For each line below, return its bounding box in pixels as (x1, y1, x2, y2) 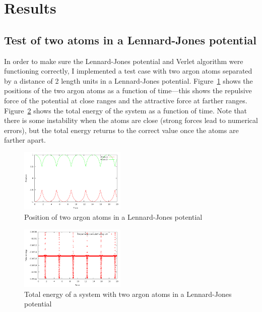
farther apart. (4, 135, 46, 145)
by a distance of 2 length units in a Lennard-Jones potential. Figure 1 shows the (4, 75, 253, 86)
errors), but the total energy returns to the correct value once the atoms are (4, 124, 239, 135)
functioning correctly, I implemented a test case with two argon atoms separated (4, 66, 252, 76)
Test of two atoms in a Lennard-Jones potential (4, 32, 256, 47)
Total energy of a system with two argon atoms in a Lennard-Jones (24, 288, 232, 299)
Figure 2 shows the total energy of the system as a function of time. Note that (4, 105, 247, 115)
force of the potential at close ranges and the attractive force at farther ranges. (4, 95, 247, 105)
